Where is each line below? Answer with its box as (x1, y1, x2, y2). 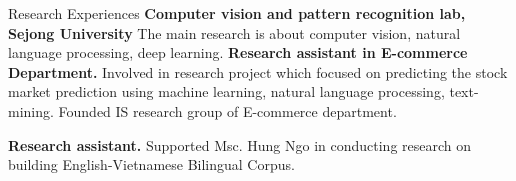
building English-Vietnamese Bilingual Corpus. (8, 154, 295, 175)
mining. (8, 100, 54, 121)
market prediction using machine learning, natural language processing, (8, 81, 445, 102)
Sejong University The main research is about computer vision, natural (8, 22, 461, 43)
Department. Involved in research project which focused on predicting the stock (8, 61, 508, 82)
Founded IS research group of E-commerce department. (58, 100, 397, 121)
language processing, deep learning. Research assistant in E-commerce (8, 42, 468, 63)
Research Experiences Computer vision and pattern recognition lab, (8, 3, 466, 23)
